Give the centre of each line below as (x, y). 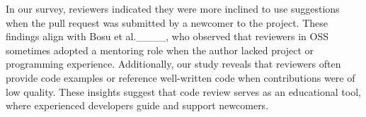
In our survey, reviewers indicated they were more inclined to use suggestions (173, 8)
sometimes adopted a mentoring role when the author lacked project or (160, 50)
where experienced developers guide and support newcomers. (137, 105)
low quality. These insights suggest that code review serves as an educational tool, (183, 91)
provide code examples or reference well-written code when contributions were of (181, 77)
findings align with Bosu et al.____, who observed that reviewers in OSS (167, 36)
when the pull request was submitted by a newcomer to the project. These (167, 22)
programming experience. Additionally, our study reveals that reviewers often (173, 64)
